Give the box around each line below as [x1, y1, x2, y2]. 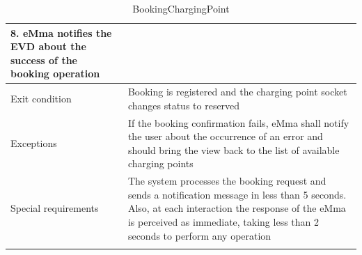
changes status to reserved [127, 98, 240, 112]
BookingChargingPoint [132, 1, 230, 15]
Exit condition [10, 91, 72, 106]
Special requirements [10, 201, 99, 215]
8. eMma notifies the [10, 25, 112, 40]
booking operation [10, 66, 100, 81]
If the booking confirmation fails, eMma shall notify [127, 115, 349, 130]
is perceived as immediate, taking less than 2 [127, 215, 320, 229]
